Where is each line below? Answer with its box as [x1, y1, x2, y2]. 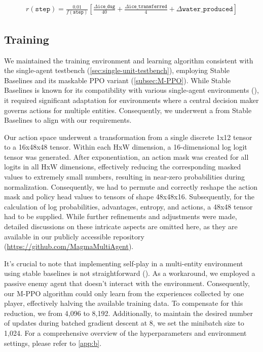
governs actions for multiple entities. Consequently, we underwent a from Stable [4, 104, 252, 115]
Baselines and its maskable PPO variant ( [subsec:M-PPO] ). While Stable [4, 75, 231, 85]
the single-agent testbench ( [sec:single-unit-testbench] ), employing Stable [4, 65, 230, 76]
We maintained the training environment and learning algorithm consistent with [4, 55, 253, 65]
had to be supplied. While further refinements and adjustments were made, [4, 211, 237, 222]
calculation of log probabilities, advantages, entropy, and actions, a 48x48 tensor [4, 201, 253, 212]
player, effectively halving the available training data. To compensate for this [4, 298, 243, 308]
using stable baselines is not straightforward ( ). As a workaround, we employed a [4, 268, 255, 278]
